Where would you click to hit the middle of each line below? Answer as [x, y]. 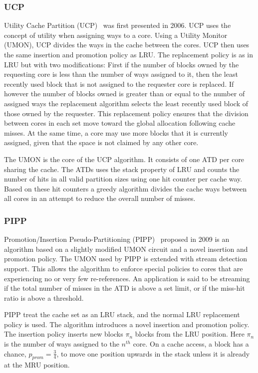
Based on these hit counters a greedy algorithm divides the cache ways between [126, 188]
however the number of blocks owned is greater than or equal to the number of [125, 93]
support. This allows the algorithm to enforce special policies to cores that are [124, 268]
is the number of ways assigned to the [62, 344]
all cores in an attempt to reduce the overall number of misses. [100, 198]
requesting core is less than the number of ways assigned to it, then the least [121, 74]
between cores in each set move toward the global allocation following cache [120, 123]
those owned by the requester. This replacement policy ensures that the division [126, 113]
